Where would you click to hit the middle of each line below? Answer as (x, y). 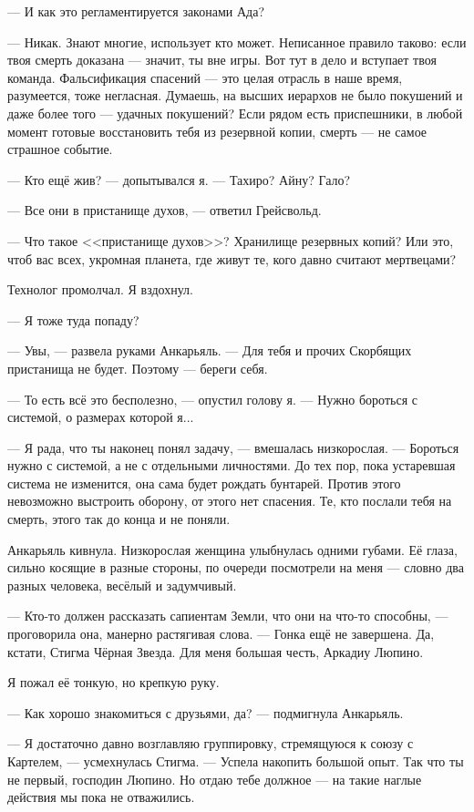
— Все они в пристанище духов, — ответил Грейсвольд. (165, 210)
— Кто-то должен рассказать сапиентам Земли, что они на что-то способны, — (228, 616)
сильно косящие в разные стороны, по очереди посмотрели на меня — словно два (236, 567)
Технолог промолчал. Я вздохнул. (100, 289)
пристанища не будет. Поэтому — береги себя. (138, 368)
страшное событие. (60, 149)
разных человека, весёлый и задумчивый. (122, 585)
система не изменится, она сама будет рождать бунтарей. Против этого (204, 483)
